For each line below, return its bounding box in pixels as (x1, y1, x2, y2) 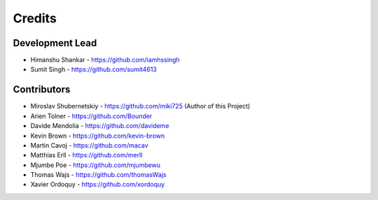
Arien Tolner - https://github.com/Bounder (30, 112, 153, 120)
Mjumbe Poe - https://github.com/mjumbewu (30, 161, 161, 169)
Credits (13, 10, 57, 26)
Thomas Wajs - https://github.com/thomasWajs (30, 171, 167, 179)
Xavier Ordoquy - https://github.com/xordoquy (30, 180, 165, 189)
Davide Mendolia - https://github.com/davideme (30, 122, 169, 130)
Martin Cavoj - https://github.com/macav (30, 141, 148, 150)
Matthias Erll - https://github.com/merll (30, 151, 143, 159)
